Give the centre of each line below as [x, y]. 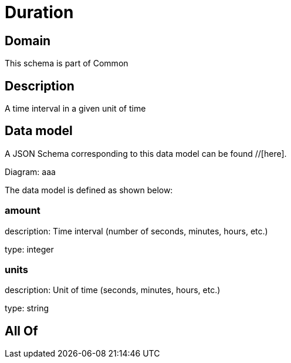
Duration [39, 12]
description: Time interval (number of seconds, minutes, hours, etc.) [136, 231]
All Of [21, 331]
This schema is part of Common [67, 63]
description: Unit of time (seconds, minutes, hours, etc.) [113, 290]
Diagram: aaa [30, 172]
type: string [27, 308]
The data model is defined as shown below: [89, 190]
